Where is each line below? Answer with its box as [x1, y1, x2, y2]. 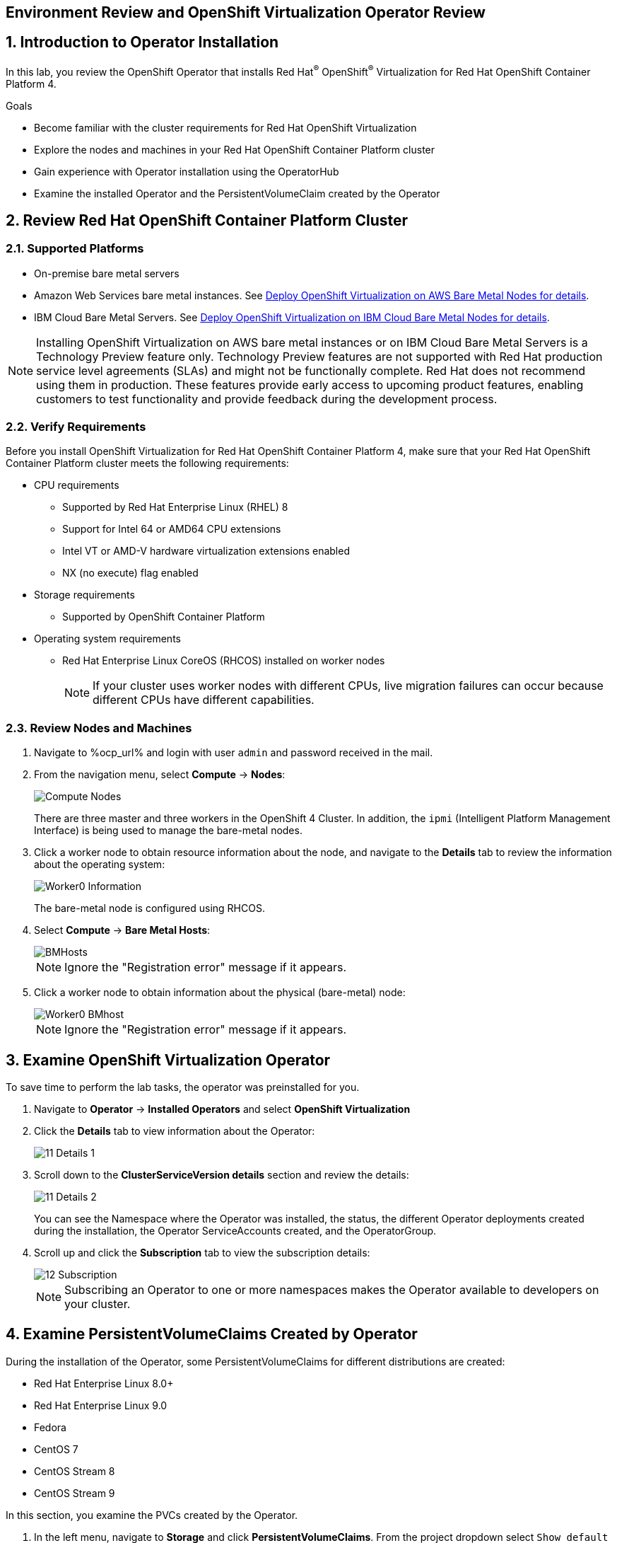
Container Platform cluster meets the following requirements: [6, 457, 289, 470]
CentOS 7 [34, 1443, 78, 1455]
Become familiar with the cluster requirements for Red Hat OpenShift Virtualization [34, 121, 417, 134]
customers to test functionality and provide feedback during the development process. [36, 391, 498, 406]
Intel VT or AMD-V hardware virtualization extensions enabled [62, 545, 350, 557]
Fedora [34, 1421, 66, 1433]
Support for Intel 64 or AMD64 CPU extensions [62, 523, 281, 536]
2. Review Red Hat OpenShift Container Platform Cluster [6, 211, 409, 229]
